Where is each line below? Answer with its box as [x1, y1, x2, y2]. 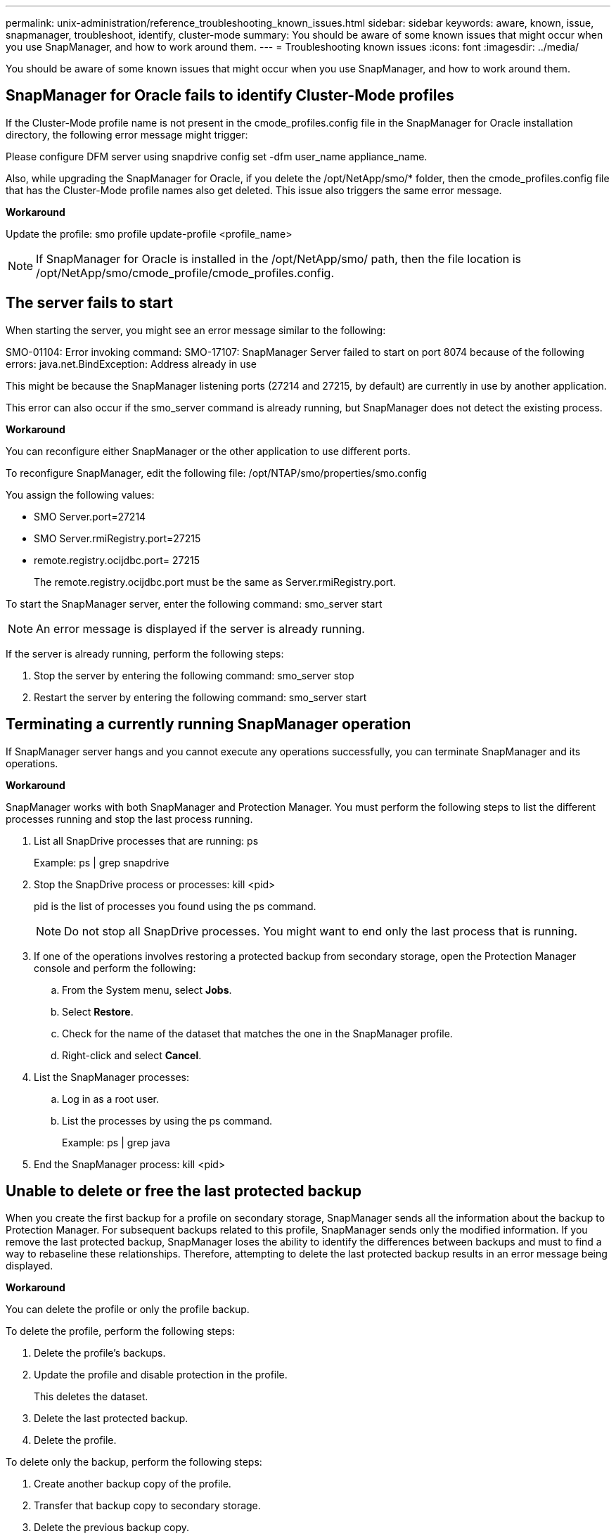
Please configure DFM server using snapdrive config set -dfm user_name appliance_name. [6, 150, 428, 162]
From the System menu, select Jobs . [62, 983, 232, 996]
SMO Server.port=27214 [34, 510, 146, 523]
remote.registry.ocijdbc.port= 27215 [34, 553, 200, 566]
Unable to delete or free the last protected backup [6, 1182, 361, 1200]
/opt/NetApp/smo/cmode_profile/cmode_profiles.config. [36, 265, 334, 280]
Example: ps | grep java [62, 1136, 170, 1148]
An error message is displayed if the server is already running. [36, 621, 365, 636]
